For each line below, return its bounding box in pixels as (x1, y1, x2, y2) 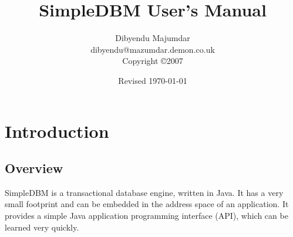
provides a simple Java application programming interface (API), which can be (5, 209, 288, 222)
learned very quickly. (5, 221, 79, 233)
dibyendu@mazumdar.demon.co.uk (90, 43, 215, 55)
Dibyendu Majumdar (115, 32, 190, 44)
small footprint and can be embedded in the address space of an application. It (5, 198, 289, 210)
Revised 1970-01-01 (118, 74, 187, 86)
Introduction (5, 118, 109, 143)
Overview (5, 159, 63, 177)
